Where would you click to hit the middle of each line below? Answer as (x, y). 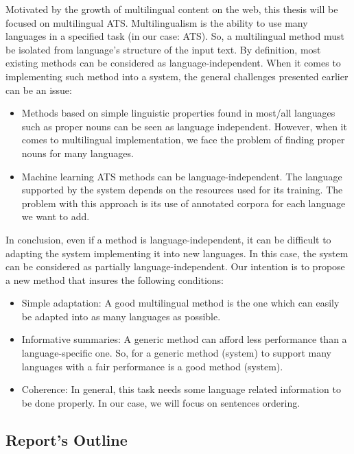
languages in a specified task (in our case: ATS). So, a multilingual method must (175, 36)
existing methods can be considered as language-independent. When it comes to (173, 63)
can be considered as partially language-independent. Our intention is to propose (175, 266)
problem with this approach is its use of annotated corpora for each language (184, 203)
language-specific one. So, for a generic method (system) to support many (176, 353)
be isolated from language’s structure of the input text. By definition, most (163, 49)
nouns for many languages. (78, 153)
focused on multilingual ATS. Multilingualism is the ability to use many (157, 22)
